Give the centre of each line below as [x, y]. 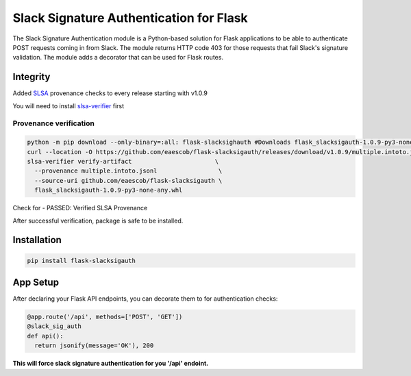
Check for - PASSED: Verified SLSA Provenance [80, 208]
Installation [37, 240]
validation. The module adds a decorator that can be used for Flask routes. [118, 58]
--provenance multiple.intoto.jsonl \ [128, 171]
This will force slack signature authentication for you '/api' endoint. [111, 364]
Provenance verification [54, 123]
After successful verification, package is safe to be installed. [98, 221]
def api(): [45, 336]
